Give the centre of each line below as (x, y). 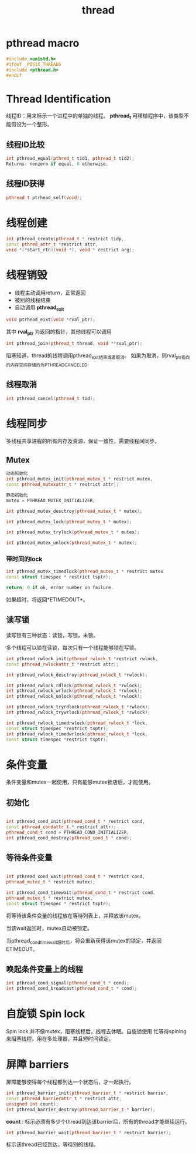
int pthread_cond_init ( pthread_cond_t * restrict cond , (75, 822)
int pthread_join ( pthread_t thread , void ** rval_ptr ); (74, 344)
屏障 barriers (37, 1065)
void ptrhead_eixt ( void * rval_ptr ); (51, 320)
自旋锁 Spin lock (46, 1014)
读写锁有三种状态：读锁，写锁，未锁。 (52, 635)
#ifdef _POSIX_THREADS (34, 64)
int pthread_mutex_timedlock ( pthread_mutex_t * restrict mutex (85, 572)
